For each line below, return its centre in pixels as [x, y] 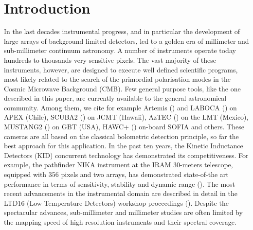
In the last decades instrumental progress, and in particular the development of [122, 31]
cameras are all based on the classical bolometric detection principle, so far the [121, 136]
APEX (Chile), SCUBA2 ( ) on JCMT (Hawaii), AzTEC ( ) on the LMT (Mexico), [126, 117]
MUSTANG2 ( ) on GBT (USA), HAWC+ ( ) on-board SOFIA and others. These [124, 127]
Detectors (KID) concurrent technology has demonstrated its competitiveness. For [126, 155]
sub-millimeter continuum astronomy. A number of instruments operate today [120, 50]
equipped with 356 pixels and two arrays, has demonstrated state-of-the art [116, 174]
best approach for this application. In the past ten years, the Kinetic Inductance [124, 146]
